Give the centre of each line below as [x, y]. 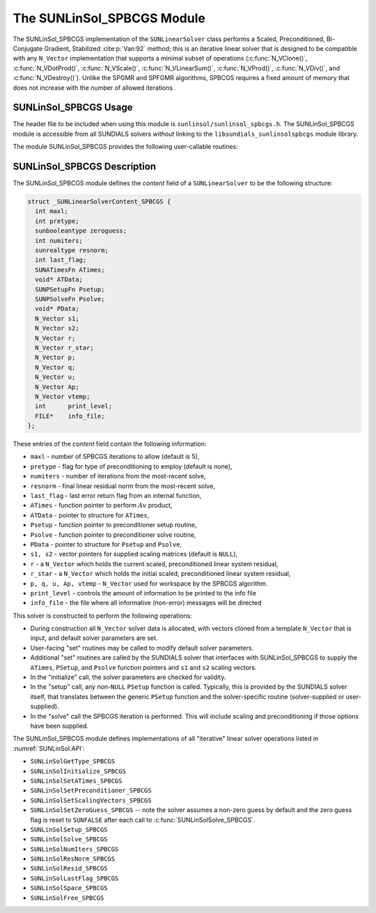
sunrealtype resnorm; [72, 250]
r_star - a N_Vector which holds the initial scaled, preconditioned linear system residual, [160, 574]
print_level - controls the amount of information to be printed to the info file [143, 593]
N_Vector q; [55, 367]
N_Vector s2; [57, 328]
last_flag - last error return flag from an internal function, [116, 495]
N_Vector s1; [57, 318]
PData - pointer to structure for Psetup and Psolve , [106, 544]
